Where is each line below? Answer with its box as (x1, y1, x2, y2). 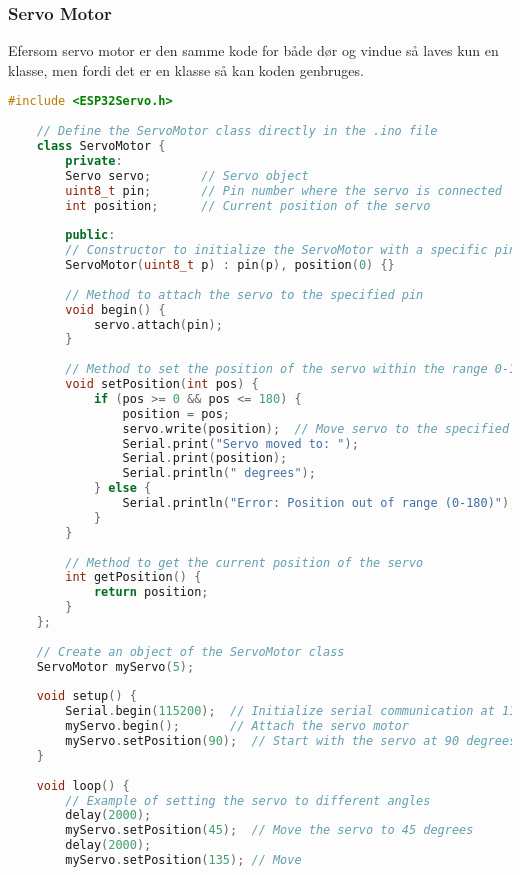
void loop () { (36, 778, 130, 793)
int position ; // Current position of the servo (65, 198, 431, 213)
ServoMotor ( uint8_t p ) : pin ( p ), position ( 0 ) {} (65, 258, 395, 273)
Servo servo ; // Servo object (65, 168, 309, 183)
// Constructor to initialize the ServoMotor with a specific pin (65, 243, 517, 258)
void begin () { (65, 302, 166, 317)
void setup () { (36, 689, 137, 704)
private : (65, 153, 123, 168)
